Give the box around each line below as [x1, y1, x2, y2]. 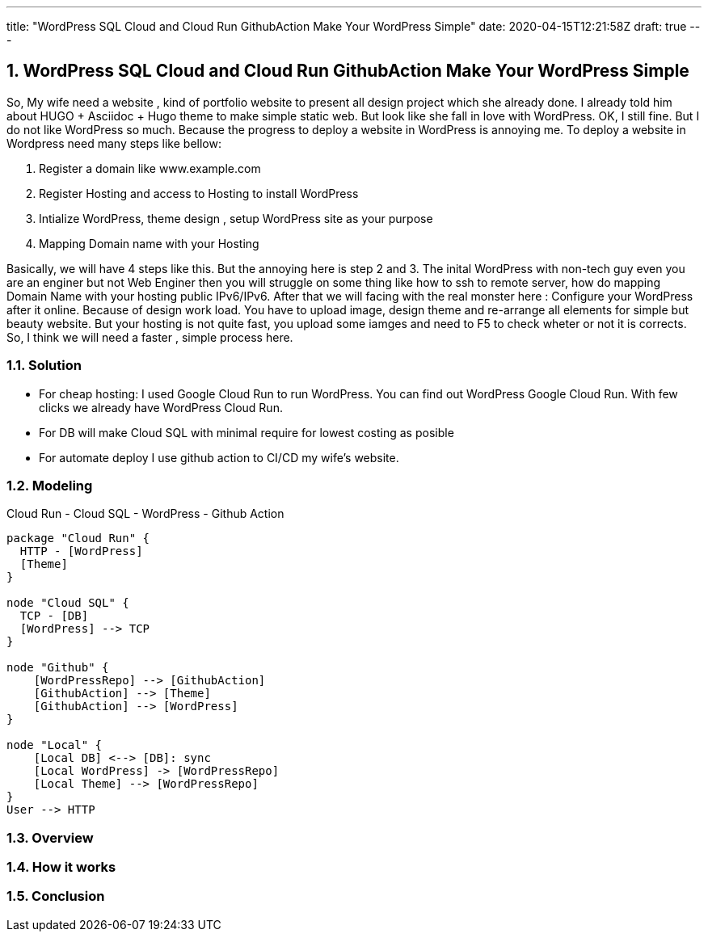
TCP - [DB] [19, 609, 89, 623]
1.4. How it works [6, 859, 116, 876]
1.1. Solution [6, 357, 82, 374]
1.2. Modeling [6, 477, 93, 494]
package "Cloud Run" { [6, 532, 150, 545]
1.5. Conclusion [6, 888, 105, 905]
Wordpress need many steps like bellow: [6, 136, 221, 150]
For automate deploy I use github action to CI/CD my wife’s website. [39, 450, 399, 465]
